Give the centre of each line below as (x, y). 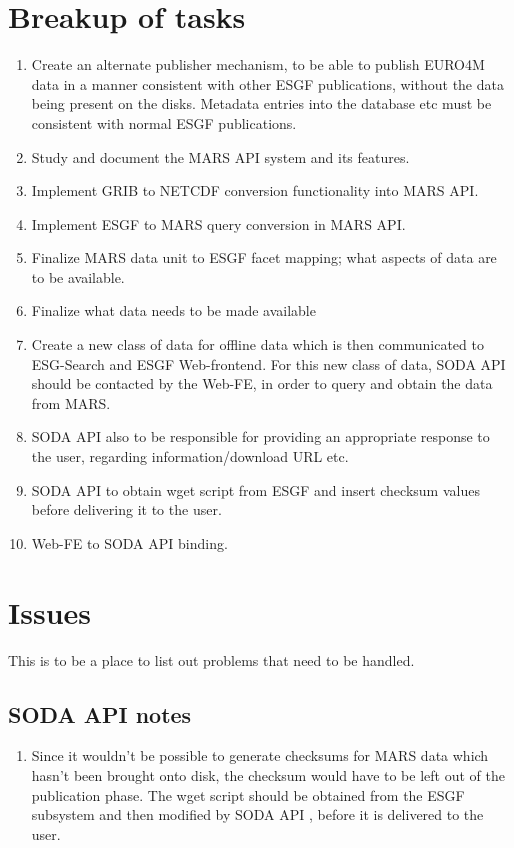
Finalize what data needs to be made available (173, 310)
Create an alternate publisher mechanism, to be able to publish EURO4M (258, 64)
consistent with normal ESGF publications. (164, 122)
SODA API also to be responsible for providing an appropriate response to (260, 436)
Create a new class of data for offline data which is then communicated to (257, 344)
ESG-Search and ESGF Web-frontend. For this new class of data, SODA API (268, 363)
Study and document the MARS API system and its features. (220, 156)
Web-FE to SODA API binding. (129, 542)
